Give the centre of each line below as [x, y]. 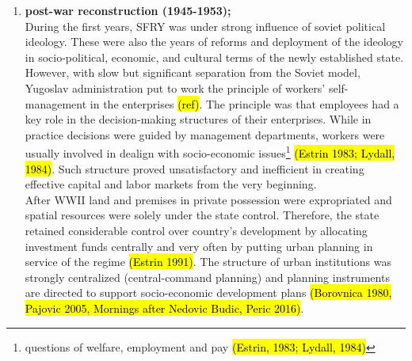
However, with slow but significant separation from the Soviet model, [193, 72]
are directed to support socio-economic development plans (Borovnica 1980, [208, 293]
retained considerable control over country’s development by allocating [196, 230]
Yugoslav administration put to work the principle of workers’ [175, 87]
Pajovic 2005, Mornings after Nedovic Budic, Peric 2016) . [164, 308]
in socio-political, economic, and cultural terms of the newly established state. [214, 57]
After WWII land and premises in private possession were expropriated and [208, 199]
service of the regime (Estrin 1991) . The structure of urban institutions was [208, 262]
